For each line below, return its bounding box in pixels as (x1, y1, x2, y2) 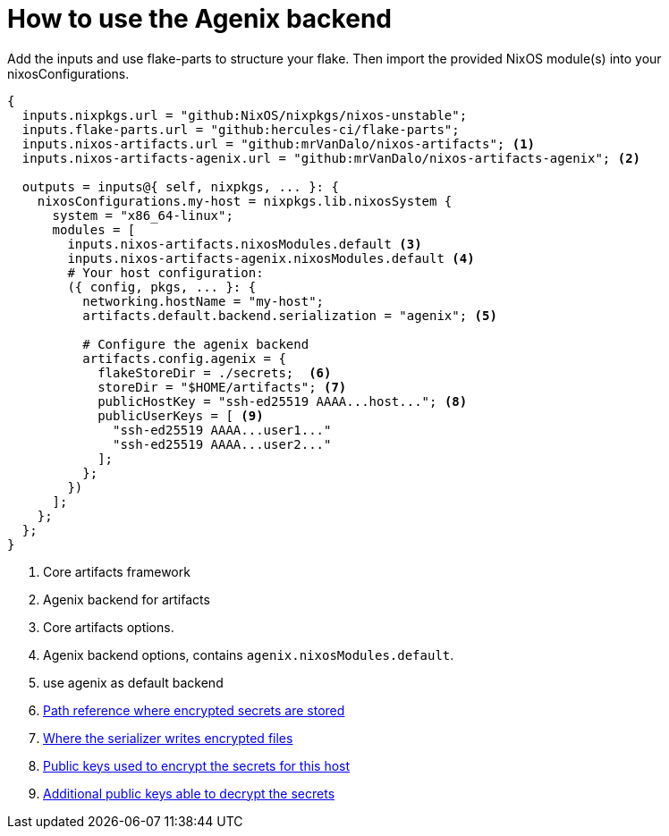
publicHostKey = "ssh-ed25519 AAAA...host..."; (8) (97, 393, 468, 409)
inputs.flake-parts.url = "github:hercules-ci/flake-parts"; (21, 122, 460, 137)
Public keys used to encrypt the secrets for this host (43, 757, 351, 773)
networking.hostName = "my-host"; (82, 293, 325, 308)
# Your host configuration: (67, 265, 264, 280)
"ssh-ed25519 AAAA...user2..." (113, 436, 332, 452)
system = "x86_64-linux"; (52, 207, 233, 223)
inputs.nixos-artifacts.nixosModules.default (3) (67, 236, 422, 251)
